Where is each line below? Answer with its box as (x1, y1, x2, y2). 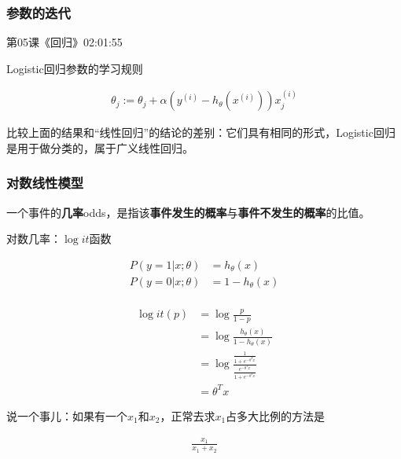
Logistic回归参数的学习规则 (6, 60, 143, 76)
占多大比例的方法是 (226, 408, 326, 424)
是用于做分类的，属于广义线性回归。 (6, 139, 193, 156)
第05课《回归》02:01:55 (6, 34, 123, 50)
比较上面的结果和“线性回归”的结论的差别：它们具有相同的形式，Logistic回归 (6, 124, 395, 141)
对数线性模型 (6, 173, 84, 193)
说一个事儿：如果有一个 (6, 408, 127, 424)
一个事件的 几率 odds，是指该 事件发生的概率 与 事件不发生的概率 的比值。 (6, 204, 370, 220)
